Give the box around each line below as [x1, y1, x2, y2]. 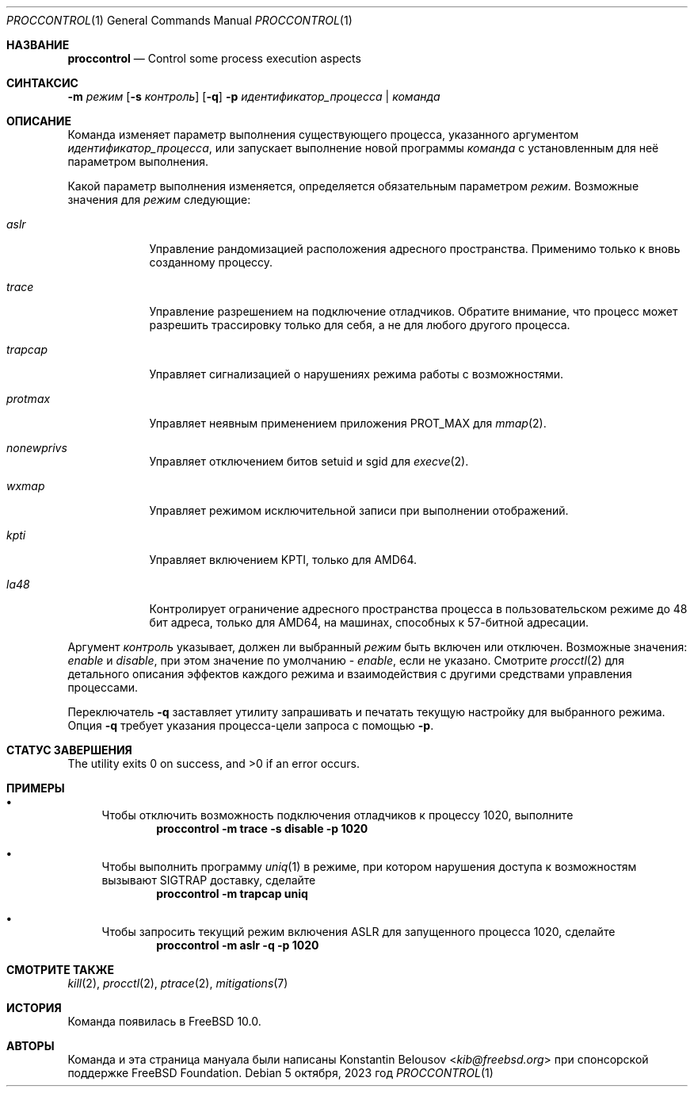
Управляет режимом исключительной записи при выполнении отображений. [149, 504, 569, 517]
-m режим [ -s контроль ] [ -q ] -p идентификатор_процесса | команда [67, 90, 440, 103]
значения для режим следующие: [67, 193, 251, 206]
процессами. [67, 681, 138, 694]
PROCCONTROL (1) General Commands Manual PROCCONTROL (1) [6, 13, 353, 27]
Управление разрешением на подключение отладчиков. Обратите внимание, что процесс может [149, 305, 678, 318]
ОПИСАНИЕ [6, 114, 71, 128]
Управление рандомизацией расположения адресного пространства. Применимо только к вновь [149, 242, 681, 255]
